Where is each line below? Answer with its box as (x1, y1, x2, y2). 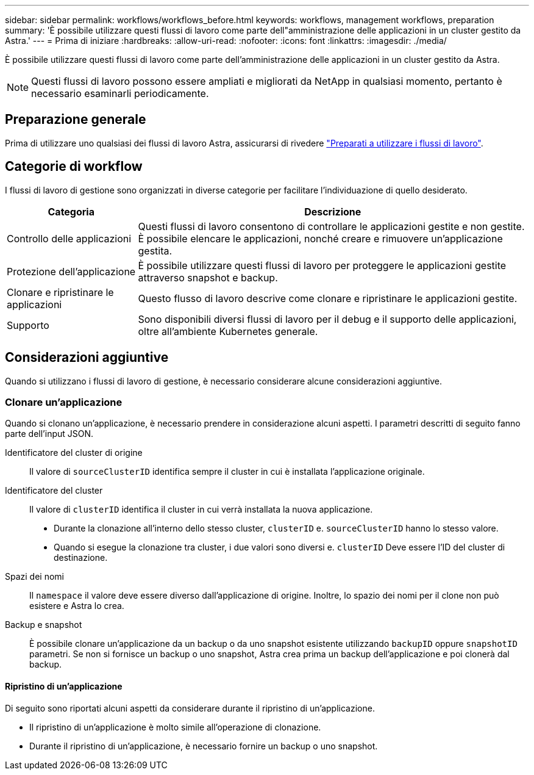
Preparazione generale (5, 112, 146, 128)
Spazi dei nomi (5, 571, 64, 582)
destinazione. (54, 552, 108, 563)
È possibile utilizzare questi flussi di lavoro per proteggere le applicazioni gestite (138, 259, 507, 272)
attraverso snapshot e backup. (138, 271, 278, 284)
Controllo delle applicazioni (7, 232, 132, 245)
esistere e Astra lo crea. (29, 600, 124, 611)
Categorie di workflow (5, 159, 143, 175)
